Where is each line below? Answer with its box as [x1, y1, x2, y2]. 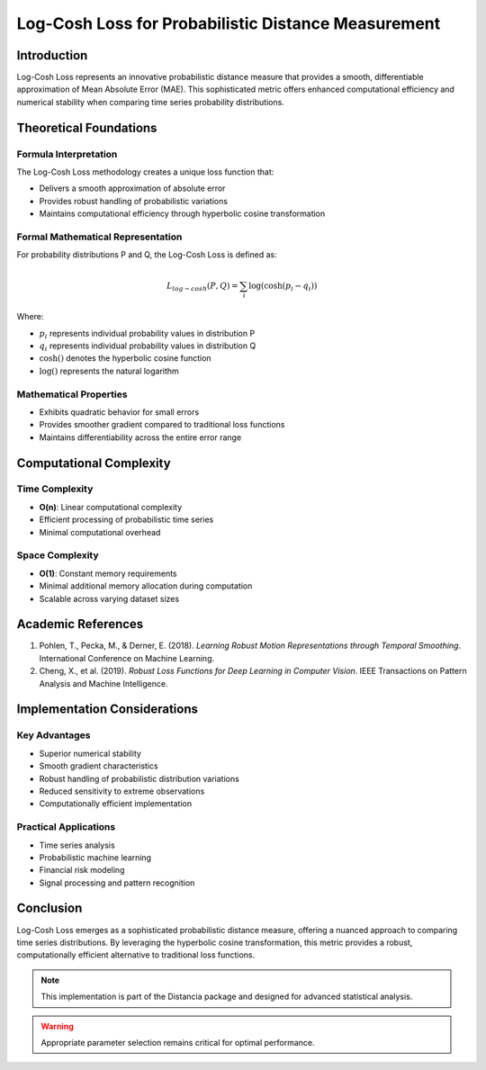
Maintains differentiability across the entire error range [39, 432, 242, 443]
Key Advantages [16, 729, 91, 742]
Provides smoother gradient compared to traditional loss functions [39, 419, 285, 430]
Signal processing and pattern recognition [39, 877, 195, 888]
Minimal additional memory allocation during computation [39, 580, 253, 591]
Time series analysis [39, 840, 116, 850]
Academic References [16, 616, 144, 632]
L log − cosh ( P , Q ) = [166, 280, 238, 292]
